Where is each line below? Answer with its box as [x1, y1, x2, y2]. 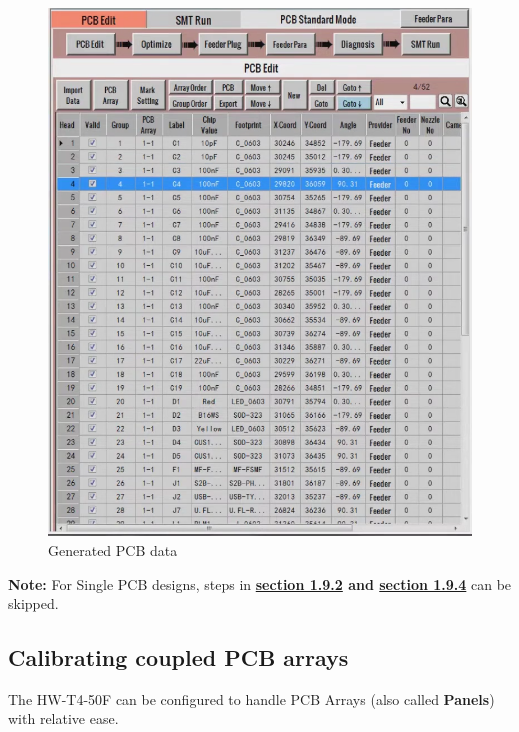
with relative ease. [8, 708, 119, 729]
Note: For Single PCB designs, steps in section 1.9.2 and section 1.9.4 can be [8, 573, 512, 594]
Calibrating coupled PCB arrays [8, 642, 349, 673]
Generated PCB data [48, 539, 178, 560]
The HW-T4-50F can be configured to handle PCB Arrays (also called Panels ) [8, 688, 495, 709]
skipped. [8, 593, 59, 614]
